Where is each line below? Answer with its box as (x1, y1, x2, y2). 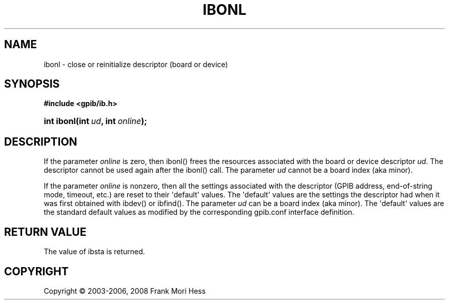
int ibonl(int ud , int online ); (44, 116, 147, 127)
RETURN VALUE (4, 225, 87, 238)
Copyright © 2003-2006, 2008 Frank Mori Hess (44, 286, 206, 295)
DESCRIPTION (4, 135, 77, 148)
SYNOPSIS (4, 77, 60, 91)
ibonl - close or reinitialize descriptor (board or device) (44, 59, 228, 69)
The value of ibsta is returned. (44, 247, 145, 256)
